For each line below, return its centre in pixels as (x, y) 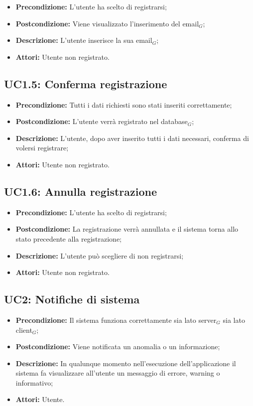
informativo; (34, 382)
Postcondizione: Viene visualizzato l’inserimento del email (107, 23)
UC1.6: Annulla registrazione (81, 191)
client (24, 330)
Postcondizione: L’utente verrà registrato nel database (102, 121)
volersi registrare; (42, 148)
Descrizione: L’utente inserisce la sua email (84, 40)
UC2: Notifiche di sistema (72, 299)
